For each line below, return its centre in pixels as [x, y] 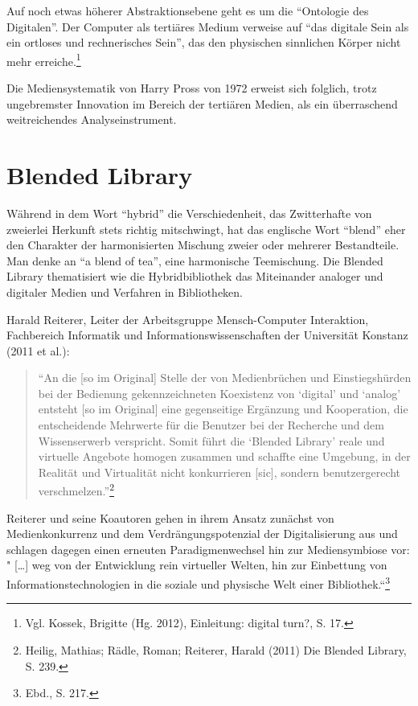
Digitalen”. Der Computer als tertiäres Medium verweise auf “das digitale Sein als [208, 26]
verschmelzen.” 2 [76, 490]
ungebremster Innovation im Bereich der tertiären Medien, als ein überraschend [202, 103]
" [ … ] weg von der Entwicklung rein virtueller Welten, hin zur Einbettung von [197, 565]
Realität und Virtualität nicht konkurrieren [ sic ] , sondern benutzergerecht [219, 472]
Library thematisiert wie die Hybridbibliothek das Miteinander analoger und [195, 276]
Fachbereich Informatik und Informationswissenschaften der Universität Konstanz [207, 335]
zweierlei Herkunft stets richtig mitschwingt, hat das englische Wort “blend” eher [206, 229]
